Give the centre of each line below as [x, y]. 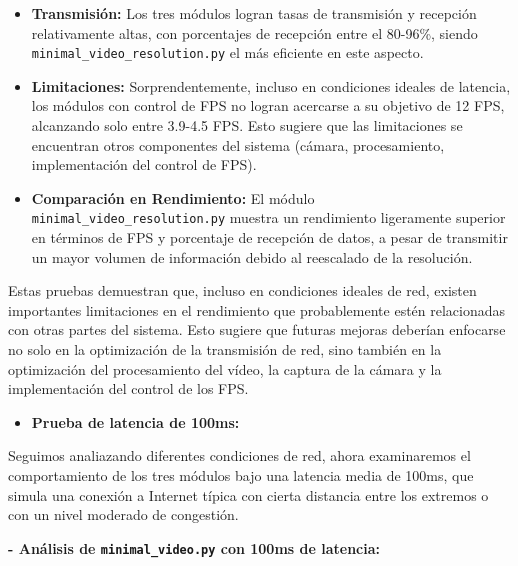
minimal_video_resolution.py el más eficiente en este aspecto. [227, 52]
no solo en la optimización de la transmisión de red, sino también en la [225, 349]
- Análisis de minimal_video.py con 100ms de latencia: [194, 547]
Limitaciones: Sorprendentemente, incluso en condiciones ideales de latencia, [271, 85]
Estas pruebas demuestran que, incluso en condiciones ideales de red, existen [242, 290]
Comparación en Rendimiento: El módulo [173, 197]
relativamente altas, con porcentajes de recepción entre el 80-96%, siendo [254, 32]
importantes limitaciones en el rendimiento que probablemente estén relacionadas [257, 309]
